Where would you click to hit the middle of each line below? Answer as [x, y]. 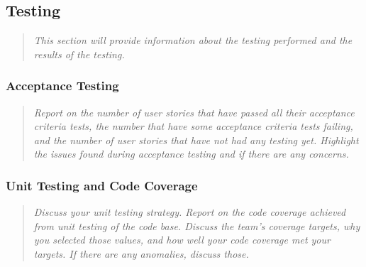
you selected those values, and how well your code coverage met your [182, 240]
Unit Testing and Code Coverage [102, 185]
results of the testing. [79, 54]
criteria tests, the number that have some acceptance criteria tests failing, [193, 126]
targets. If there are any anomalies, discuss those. [141, 253]
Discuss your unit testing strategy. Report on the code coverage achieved [190, 212]
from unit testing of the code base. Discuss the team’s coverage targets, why [197, 225]
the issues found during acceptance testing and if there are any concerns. [191, 154]
